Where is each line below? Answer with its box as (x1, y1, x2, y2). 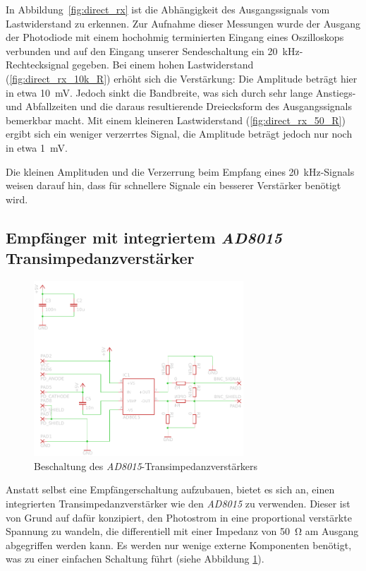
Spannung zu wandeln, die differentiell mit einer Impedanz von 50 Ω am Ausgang (6, 524, 359, 539)
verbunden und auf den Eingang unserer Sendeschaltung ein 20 (6, 43, 278, 58)
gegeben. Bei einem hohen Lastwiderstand (72, 57, 254, 72)
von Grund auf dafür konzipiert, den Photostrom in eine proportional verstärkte (6, 510, 352, 524)
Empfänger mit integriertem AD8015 (6, 226, 282, 248)
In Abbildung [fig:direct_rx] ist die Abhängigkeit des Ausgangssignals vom (6, 2, 330, 16)
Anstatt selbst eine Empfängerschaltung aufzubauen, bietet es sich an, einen (6, 482, 335, 497)
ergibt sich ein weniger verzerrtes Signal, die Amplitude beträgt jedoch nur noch (6, 126, 353, 141)
